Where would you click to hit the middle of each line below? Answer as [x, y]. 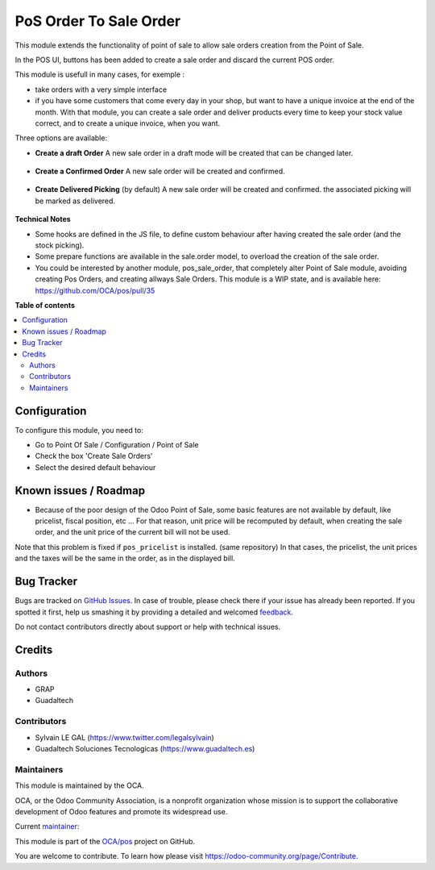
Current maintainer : [47, 826]
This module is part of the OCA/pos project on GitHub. [105, 841]
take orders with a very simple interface [101, 89]
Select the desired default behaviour [95, 467]
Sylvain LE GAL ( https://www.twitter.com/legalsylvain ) [125, 737]
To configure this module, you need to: [79, 430]
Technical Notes [43, 219]
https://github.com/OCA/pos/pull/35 [95, 290]
